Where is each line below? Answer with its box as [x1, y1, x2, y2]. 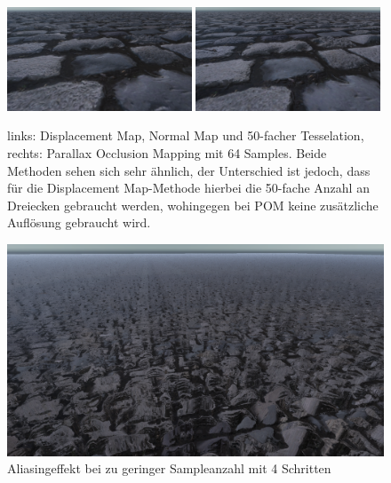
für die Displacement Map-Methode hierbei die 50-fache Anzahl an [7, 178, 370, 197]
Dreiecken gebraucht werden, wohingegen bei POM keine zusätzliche [7, 195, 379, 214]
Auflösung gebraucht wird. [7, 213, 151, 232]
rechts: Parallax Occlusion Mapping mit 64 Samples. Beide [7, 144, 327, 162]
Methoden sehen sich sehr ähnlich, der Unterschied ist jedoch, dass [7, 161, 371, 179]
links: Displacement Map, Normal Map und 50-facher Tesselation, [7, 126, 364, 145]
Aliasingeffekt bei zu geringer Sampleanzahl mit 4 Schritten [7, 459, 331, 478]
